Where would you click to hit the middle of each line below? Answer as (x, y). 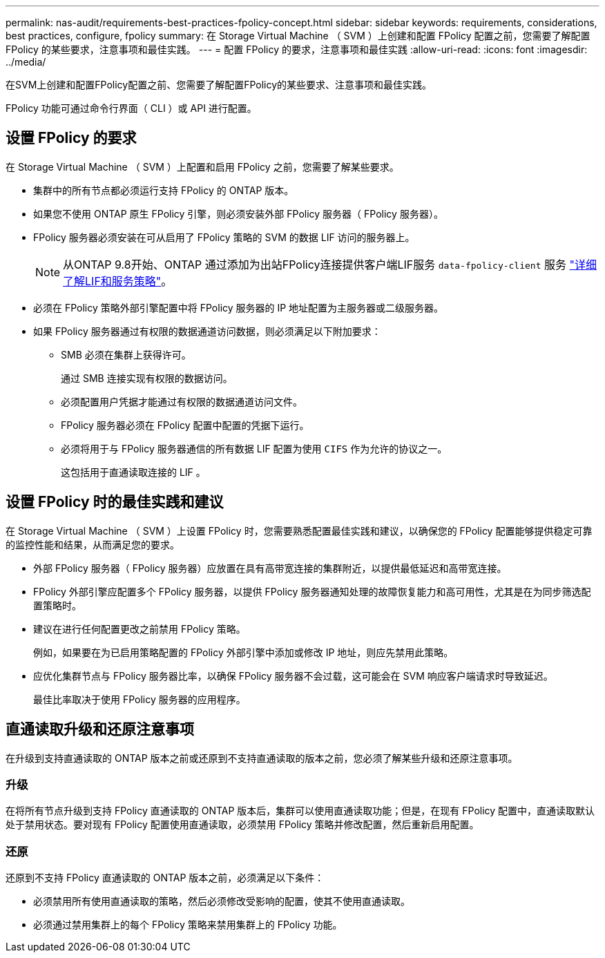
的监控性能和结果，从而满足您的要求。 (93, 544)
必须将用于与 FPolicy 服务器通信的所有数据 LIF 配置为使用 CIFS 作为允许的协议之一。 (254, 448)
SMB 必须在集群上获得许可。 (126, 354)
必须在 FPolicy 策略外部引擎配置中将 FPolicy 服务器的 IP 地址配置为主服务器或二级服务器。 (239, 307)
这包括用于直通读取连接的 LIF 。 (133, 472)
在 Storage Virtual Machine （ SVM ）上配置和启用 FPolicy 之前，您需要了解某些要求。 (202, 166)
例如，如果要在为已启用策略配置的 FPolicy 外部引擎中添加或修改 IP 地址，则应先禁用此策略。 (243, 652)
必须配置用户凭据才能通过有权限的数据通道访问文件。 (182, 401)
